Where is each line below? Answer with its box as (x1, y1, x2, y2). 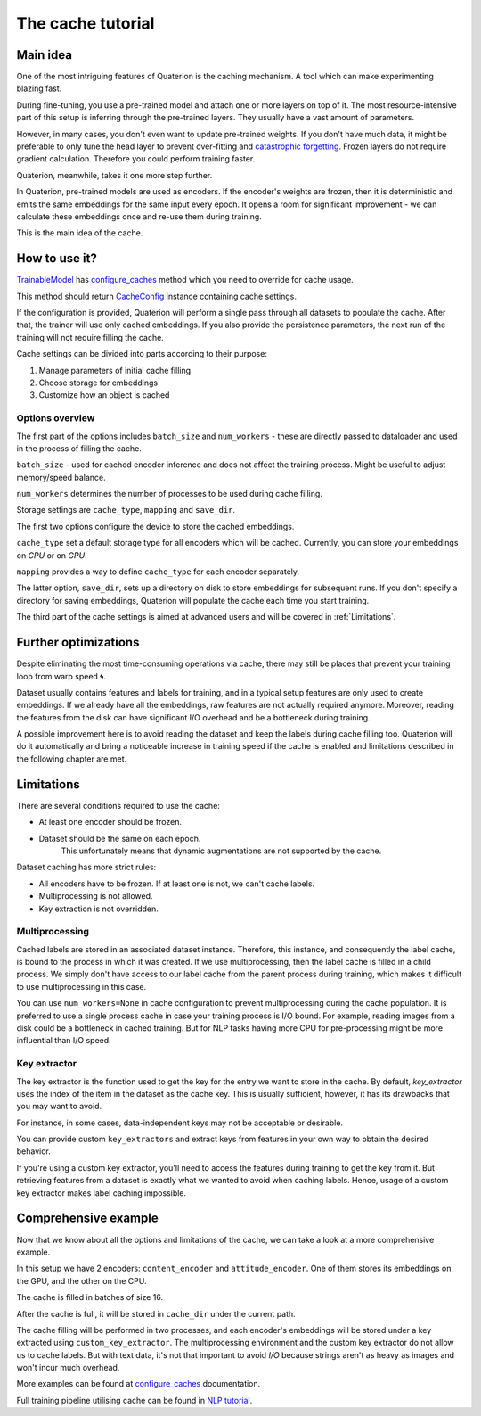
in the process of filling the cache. (16, 442, 142, 454)
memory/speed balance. (16, 472, 106, 482)
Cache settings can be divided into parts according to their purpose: (16, 349, 267, 359)
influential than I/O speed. (16, 1035, 111, 1046)
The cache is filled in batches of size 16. (16, 1292, 164, 1303)
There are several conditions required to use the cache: (16, 800, 220, 811)
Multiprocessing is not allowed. (38, 891, 153, 901)
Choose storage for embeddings (38, 377, 159, 388)
